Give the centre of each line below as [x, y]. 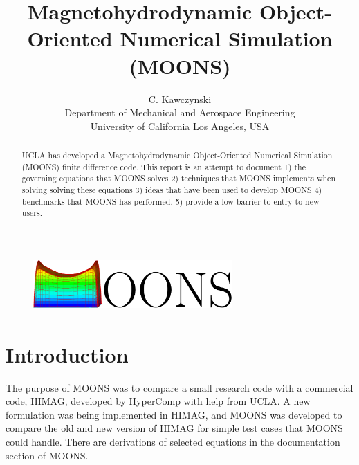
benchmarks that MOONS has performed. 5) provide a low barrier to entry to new [171, 201]
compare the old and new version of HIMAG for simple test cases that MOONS [174, 428]
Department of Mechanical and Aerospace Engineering [180, 112]
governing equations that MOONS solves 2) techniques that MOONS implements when [178, 178]
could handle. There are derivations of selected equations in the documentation [173, 441]
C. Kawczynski [180, 99]
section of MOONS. [47, 455]
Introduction [67, 354]
